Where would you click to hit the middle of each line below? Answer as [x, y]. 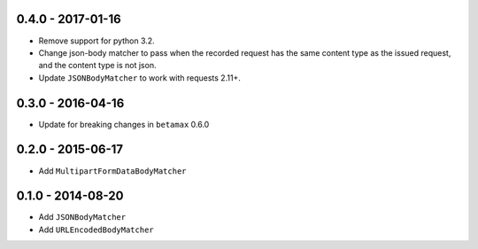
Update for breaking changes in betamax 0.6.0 [124, 124]
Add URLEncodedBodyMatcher [96, 230]
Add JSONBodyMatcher [82, 217]
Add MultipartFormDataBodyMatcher [112, 171]
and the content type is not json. [97, 66]
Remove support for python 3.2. [96, 41]
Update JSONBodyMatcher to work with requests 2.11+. [139, 78]
